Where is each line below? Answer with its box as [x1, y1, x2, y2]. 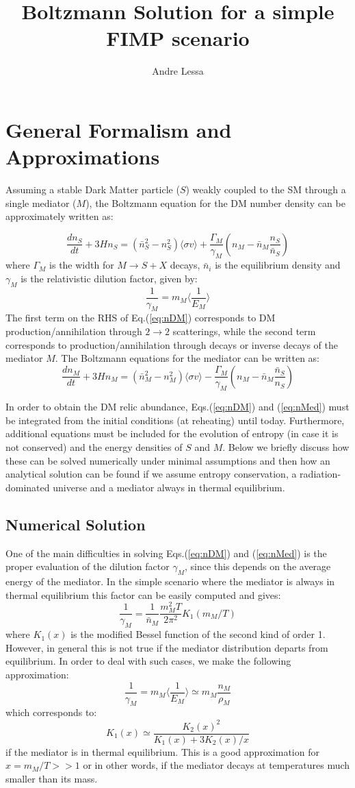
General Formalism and [5, 115, 232, 143]
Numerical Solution [5, 513, 146, 534]
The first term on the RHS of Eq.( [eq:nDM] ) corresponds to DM [5, 310, 276, 325]
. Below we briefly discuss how [222, 440, 350, 454]
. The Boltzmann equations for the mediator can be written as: [55, 351, 319, 365]
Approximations [5, 143, 160, 171]
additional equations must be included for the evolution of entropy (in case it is [5, 426, 339, 441]
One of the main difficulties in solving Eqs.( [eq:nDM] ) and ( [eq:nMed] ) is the [5, 545, 327, 560]
